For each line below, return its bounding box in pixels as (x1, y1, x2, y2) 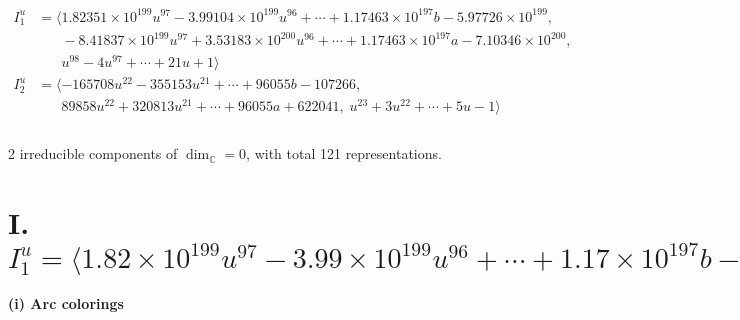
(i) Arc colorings (8, 293, 124, 314)
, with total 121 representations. (246, 143, 442, 164)
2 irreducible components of (8, 143, 178, 164)
